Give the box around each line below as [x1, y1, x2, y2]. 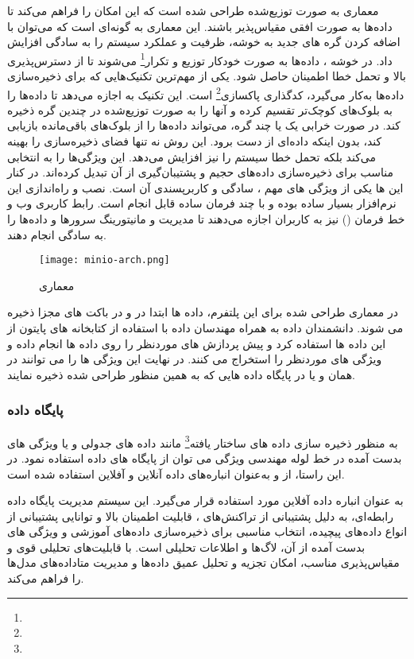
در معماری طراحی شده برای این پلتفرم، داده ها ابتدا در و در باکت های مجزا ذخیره [7, 304, 398, 320]
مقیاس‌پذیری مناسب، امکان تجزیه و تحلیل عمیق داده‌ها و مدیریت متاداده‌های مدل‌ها [7, 554, 400, 571]
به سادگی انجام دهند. [7, 226, 106, 242]
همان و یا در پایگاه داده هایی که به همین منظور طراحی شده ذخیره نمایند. [7, 366, 355, 382]
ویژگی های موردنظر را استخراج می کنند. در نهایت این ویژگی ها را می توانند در [7, 351, 382, 367]
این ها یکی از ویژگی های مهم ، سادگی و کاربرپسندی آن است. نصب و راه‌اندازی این [7, 179, 404, 196]
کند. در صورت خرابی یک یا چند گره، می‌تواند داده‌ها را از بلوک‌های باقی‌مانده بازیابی [7, 117, 400, 134]
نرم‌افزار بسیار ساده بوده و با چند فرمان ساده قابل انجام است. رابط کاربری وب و [7, 195, 397, 211]
